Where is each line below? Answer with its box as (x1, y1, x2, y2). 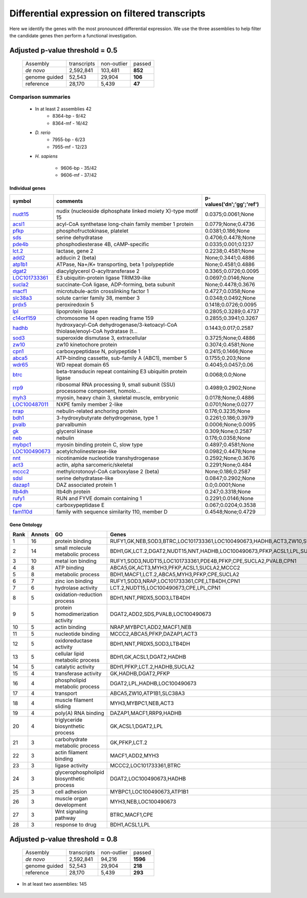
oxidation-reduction (55, 591, 102, 598)
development (55, 801, 87, 809)
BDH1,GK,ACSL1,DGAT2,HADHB (110, 654, 186, 661)
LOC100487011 (12, 401, 49, 408)
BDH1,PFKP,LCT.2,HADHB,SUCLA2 (110, 663, 194, 670)
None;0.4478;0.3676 (205, 281, 255, 288)
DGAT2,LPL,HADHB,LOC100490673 (110, 680, 197, 687)
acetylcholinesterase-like (56, 448, 117, 455)
